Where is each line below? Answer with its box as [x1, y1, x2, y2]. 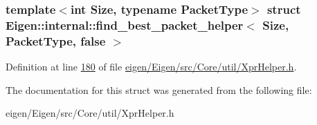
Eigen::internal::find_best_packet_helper [6, 16, 244, 33]
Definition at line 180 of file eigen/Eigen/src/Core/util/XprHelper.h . [6, 59, 297, 74]
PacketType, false [6, 32, 106, 49]
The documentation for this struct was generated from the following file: [6, 82, 312, 97]
